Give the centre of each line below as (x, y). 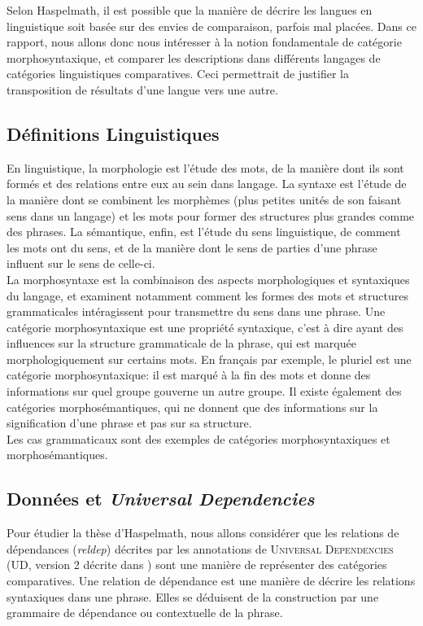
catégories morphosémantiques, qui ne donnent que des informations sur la (192, 407)
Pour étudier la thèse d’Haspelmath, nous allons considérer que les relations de (203, 533)
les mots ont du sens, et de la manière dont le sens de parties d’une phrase (192, 247)
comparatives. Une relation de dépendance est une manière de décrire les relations (211, 581)
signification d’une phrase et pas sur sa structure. (129, 423)
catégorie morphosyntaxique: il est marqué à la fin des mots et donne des (189, 375)
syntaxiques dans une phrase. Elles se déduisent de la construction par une (193, 596)
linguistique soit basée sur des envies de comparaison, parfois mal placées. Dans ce (211, 26)
